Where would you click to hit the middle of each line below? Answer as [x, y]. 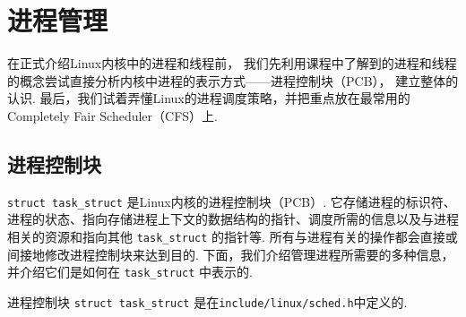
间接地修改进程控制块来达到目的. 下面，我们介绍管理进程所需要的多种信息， [231, 254]
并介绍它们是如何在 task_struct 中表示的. [130, 272]
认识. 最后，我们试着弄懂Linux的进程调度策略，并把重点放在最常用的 [209, 98]
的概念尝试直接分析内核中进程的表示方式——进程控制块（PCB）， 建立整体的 [233, 80]
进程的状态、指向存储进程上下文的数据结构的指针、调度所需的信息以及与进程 [233, 219]
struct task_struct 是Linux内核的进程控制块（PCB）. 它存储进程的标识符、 [232, 201]
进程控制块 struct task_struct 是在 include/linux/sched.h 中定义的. [207, 301]
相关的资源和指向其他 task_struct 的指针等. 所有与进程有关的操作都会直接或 [233, 236]
